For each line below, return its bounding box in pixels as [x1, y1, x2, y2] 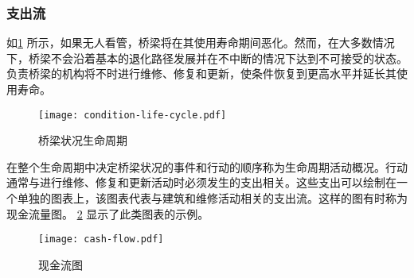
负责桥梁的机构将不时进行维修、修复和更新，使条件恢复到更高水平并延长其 [6, 65, 396, 82]
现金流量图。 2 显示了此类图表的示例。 [6, 205, 209, 222]
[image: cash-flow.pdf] [38, 234, 164, 245]
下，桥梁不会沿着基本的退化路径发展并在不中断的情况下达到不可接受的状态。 [6, 49, 408, 66]
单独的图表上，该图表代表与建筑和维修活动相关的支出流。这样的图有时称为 [17, 190, 408, 207]
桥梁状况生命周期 [38, 132, 127, 149]
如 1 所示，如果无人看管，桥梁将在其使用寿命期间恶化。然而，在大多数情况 [6, 34, 395, 51]
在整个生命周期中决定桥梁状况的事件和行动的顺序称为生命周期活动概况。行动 [6, 158, 408, 175]
